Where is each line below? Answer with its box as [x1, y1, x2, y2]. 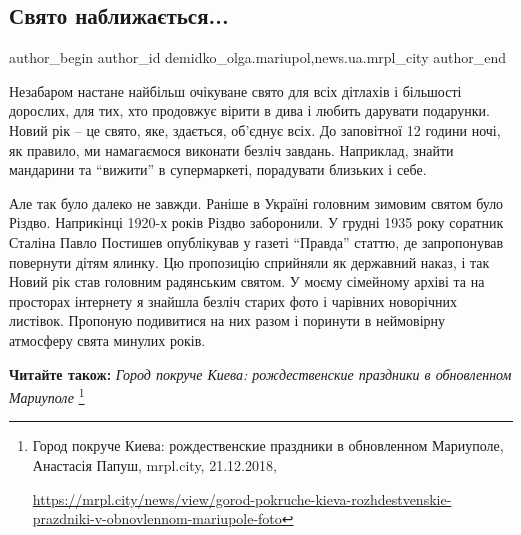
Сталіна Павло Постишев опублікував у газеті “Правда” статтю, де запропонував [9, 231, 504, 252]
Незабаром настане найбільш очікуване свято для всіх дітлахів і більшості [9, 80, 462, 101]
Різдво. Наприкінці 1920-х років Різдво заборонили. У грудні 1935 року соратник [9, 212, 504, 233]
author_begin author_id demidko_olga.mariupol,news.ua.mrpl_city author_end [9, 47, 506, 68]
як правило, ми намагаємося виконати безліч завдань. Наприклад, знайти [9, 139, 454, 160]
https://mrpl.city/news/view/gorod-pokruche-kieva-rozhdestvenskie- [32, 488, 452, 509]
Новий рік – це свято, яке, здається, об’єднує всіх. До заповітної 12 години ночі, [9, 119, 501, 140]
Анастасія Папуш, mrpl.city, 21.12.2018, [32, 454, 277, 475]
